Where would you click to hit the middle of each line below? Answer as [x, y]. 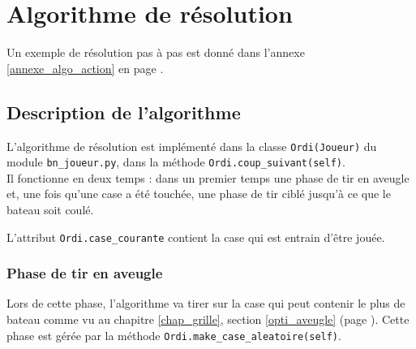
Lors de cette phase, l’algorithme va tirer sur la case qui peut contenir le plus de [206, 303]
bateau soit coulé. [50, 210]
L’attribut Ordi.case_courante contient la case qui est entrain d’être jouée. [196, 237]
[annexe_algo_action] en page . [85, 68]
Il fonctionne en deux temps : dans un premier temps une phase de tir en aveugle [208, 177]
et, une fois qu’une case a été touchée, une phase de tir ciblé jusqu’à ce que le [199, 194]
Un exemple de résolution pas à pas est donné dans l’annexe [156, 52]
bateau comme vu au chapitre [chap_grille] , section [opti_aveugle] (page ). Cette [208, 319]
